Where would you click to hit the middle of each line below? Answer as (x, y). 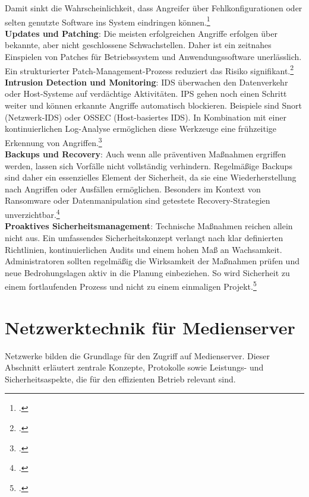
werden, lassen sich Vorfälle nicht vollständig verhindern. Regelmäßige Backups (149, 165)
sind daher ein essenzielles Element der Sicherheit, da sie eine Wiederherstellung (151, 177)
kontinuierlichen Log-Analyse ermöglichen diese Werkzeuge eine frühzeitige (141, 129)
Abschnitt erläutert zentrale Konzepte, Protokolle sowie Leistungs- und (134, 367)
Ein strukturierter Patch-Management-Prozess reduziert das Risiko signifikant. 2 (149, 69)
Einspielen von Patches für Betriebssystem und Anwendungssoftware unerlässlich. (153, 57)
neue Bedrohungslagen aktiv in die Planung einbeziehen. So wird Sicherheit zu (147, 272)
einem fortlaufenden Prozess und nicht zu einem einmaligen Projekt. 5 (131, 285)
